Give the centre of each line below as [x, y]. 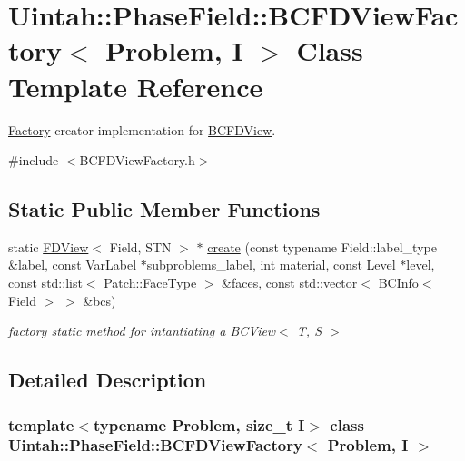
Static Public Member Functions [164, 209]
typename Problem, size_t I [199, 424]
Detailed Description [108, 380]
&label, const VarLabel [73, 265]
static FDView [49, 246]
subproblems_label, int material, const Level [271, 265]
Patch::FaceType [150, 283]
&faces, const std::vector [290, 283]
